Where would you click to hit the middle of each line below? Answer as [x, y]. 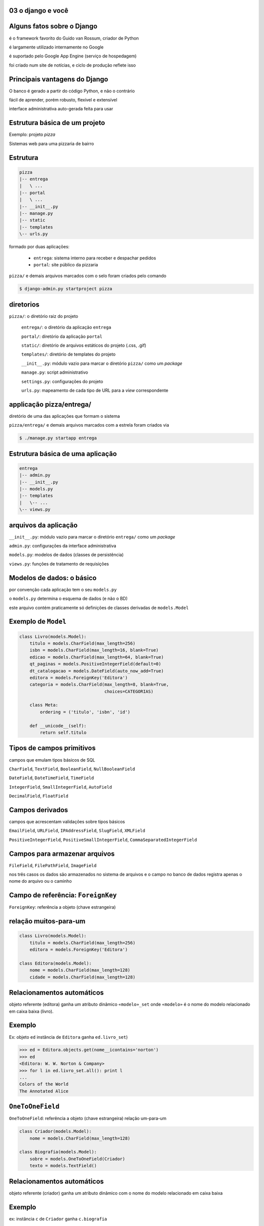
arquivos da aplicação [43, 525]
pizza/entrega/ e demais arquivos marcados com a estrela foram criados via [89, 425]
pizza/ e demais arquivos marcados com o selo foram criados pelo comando [88, 276]
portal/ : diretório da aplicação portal [62, 336]
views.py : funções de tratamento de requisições [59, 563]
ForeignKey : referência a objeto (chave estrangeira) [62, 907]
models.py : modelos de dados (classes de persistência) [66, 555]
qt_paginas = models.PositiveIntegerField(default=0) [95, 664]
